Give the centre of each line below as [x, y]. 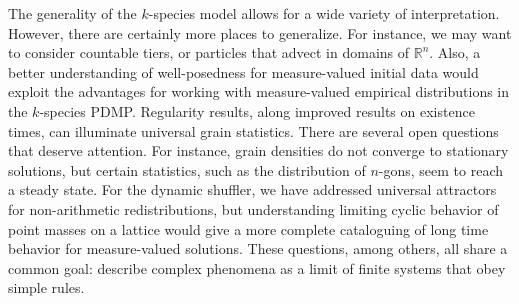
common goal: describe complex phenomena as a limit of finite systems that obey [257, 267]
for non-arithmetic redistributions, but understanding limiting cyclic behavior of [253, 208]
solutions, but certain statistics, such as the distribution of [187, 169]
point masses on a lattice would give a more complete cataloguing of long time [248, 228]
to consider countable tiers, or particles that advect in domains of [209, 52]
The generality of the [72, 13]
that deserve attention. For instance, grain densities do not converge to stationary [258, 150]
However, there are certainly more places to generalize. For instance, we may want [260, 32]
